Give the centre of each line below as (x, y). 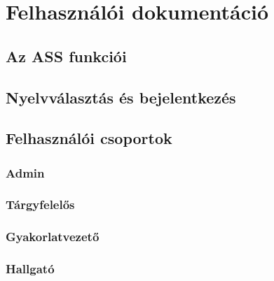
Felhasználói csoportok (89, 138)
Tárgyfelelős (40, 204)
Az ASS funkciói (66, 56)
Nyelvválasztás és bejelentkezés (121, 97)
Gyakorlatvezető (53, 237)
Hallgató (30, 269)
